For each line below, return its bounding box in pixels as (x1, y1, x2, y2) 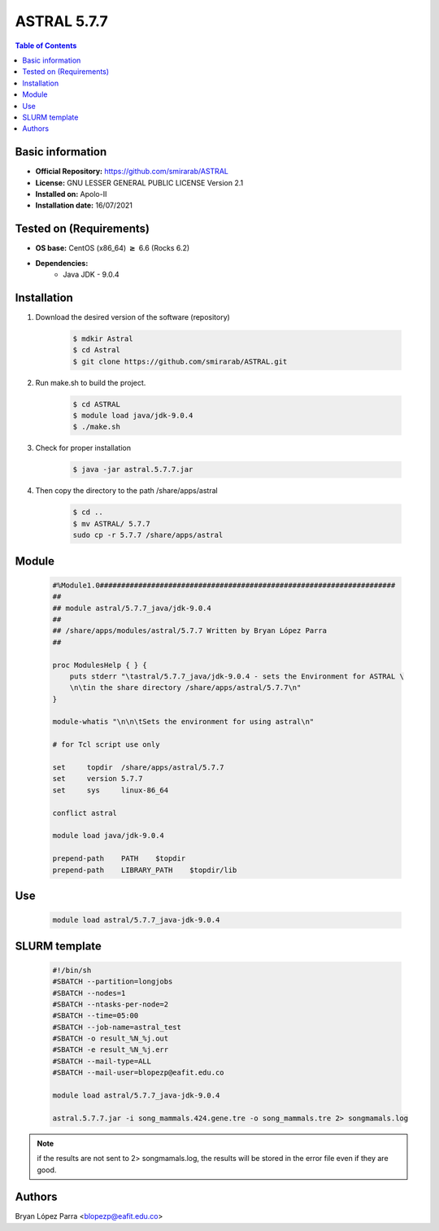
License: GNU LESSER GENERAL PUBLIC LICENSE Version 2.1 (35, 177, 244, 187)
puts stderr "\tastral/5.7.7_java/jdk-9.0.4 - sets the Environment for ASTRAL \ (69, 671, 404, 681)
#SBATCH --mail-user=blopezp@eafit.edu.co (52, 1068, 224, 1077)
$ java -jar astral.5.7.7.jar (72, 465, 193, 474)
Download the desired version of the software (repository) (35, 312, 231, 321)
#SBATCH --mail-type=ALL (52, 1056, 152, 1066)
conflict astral (52, 808, 118, 818)
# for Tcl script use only (52, 740, 160, 749)
